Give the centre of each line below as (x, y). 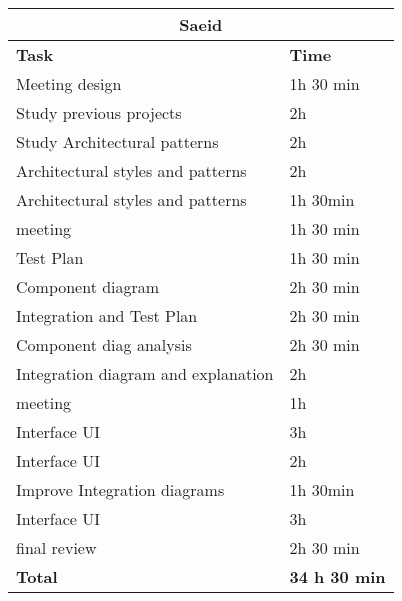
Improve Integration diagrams (120, 489)
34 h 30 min (337, 576)
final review (56, 547)
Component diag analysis (104, 344)
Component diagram (88, 286)
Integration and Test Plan (107, 315)
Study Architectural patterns (117, 141)
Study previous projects (99, 112)
